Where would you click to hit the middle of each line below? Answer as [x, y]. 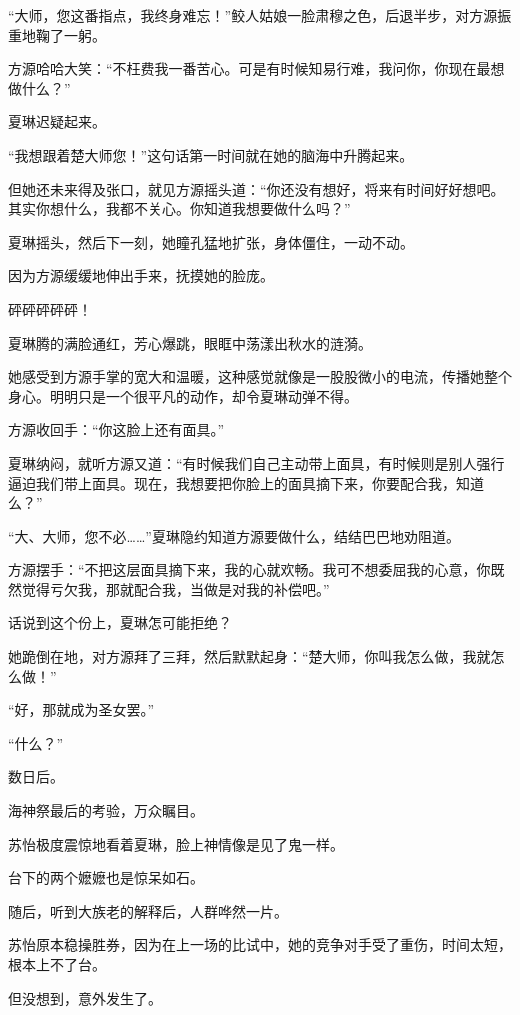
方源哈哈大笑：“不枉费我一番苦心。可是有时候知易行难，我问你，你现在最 [249, 68]
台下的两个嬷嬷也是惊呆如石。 [106, 877]
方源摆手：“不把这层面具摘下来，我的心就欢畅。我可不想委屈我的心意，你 [249, 569]
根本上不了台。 [57, 964]
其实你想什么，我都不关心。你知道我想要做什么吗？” [179, 208]
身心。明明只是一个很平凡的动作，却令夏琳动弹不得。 [183, 395]
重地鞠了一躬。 [57, 34]
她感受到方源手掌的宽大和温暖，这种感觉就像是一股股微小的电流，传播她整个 [260, 376]
